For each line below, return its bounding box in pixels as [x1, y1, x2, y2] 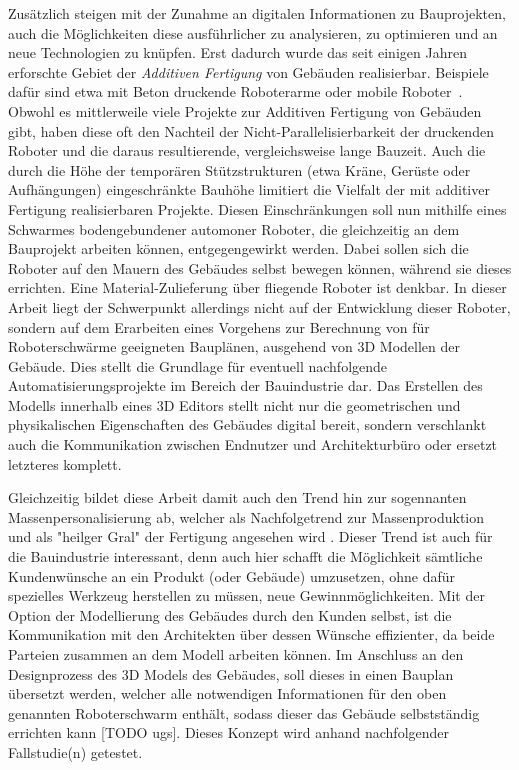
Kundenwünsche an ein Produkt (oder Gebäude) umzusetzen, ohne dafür [8, 565, 456, 586]
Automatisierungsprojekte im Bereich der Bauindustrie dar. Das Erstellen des [8, 375, 483, 396]
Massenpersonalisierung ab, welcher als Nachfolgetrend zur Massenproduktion [8, 506, 485, 527]
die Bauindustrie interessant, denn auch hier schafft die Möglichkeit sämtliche [8, 546, 483, 567]
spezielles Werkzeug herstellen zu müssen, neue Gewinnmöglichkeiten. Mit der [8, 585, 485, 606]
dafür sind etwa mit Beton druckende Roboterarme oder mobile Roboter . [8, 81, 463, 102]
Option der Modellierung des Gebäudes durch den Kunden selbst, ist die [8, 604, 452, 625]
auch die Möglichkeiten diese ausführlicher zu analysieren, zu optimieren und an [8, 22, 498, 43]
